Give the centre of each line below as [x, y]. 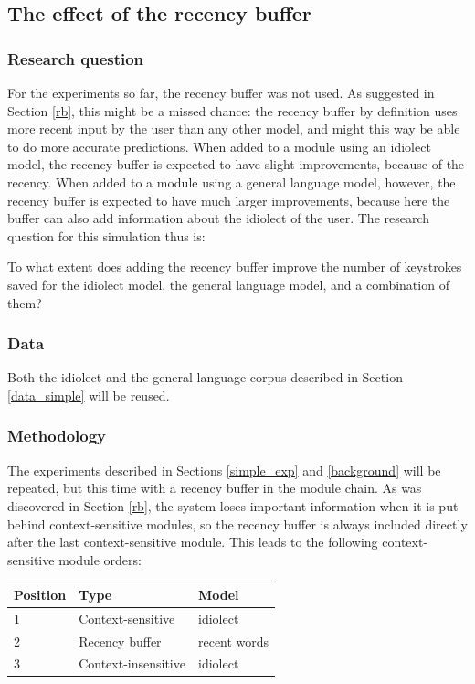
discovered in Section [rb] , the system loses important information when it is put [233, 505]
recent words [233, 641]
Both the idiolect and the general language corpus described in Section [205, 377]
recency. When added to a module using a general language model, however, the [232, 182]
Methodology [57, 436]
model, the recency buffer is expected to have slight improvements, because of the [236, 164]
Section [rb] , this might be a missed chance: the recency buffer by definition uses [232, 110]
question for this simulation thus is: [106, 235]
